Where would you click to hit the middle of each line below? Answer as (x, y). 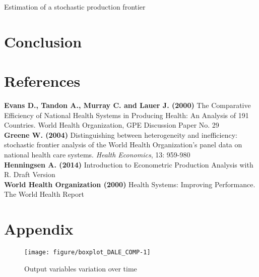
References (42, 81)
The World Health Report (44, 194)
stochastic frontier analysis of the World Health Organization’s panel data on (123, 145)
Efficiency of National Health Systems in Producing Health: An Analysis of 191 (126, 115)
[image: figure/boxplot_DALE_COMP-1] (87, 253)
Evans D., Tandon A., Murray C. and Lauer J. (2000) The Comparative (127, 105)
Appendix (39, 229)
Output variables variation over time (81, 268)
